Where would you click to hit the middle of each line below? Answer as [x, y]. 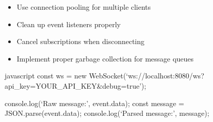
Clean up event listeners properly [69, 24]
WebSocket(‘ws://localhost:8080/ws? [146, 76]
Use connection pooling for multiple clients [84, 7]
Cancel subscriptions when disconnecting [81, 41]
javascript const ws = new [46, 76]
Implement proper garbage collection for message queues [105, 58]
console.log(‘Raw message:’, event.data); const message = [94, 103]
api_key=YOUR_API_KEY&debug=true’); [76, 85]
